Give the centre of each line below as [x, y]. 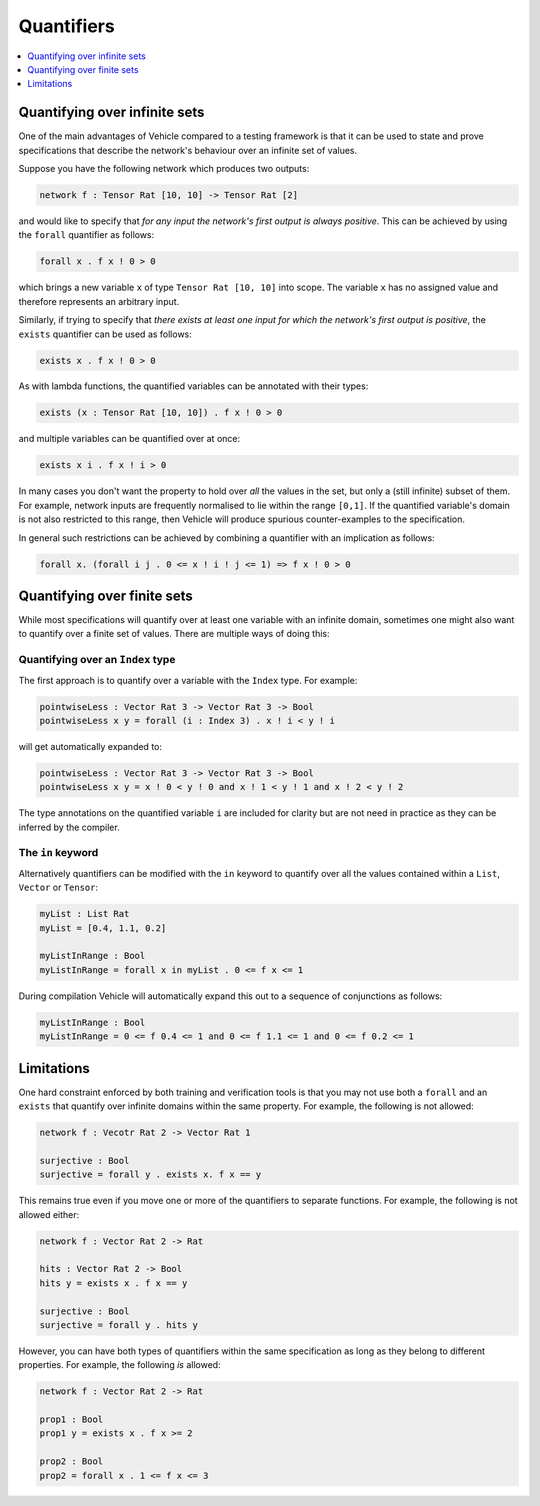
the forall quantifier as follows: [86, 235]
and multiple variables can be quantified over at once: [129, 439]
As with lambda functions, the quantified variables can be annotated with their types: [193, 386]
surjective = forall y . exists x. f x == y [150, 1174]
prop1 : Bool [71, 1419]
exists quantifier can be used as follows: [105, 334]
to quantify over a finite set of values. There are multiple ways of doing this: [174, 634]
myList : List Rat [84, 914]
